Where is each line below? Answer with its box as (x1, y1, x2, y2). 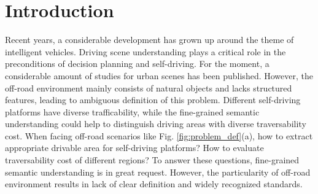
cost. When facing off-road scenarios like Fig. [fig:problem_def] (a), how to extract (5, 129, 313, 142)
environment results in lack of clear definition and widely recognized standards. (5, 177, 303, 190)
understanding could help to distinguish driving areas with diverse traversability (5, 117, 306, 130)
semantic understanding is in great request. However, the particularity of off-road (5, 165, 311, 178)
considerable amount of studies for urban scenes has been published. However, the (5, 69, 313, 82)
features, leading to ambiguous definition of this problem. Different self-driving (5, 93, 301, 106)
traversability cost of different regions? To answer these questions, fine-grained (5, 153, 300, 166)
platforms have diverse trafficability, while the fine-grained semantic (5, 105, 260, 118)
